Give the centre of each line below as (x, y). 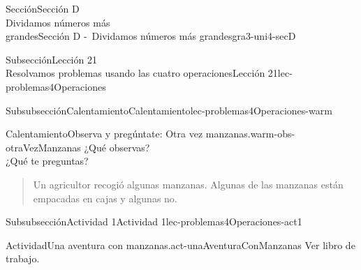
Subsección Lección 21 (51, 59)
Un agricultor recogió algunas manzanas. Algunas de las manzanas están (188, 184)
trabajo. (23, 258)
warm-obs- (273, 134)
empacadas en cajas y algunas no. (105, 198)
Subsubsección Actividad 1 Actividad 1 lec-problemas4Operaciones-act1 (154, 222)
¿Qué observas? (117, 147)
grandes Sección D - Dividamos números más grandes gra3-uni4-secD (151, 36)
